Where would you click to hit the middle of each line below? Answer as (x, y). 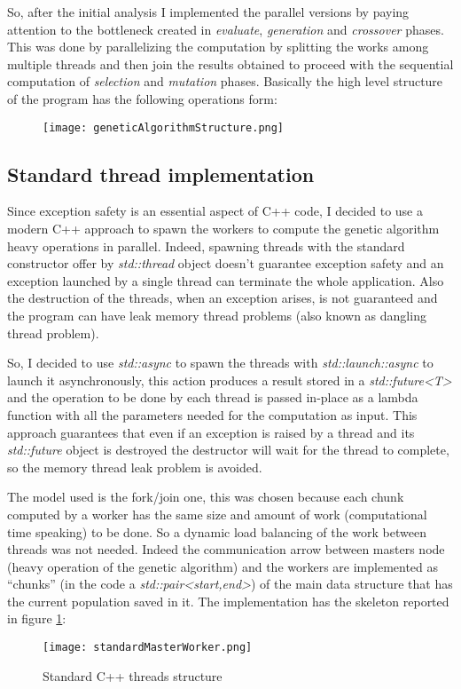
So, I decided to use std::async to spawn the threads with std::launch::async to (220, 363)
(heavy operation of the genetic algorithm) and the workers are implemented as (223, 566)
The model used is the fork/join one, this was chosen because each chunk (206, 497)
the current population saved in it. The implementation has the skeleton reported (228, 601)
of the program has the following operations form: (142, 98)
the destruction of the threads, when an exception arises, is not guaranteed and (223, 298)
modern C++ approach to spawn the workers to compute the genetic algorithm (223, 229)
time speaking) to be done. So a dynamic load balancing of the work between (217, 531)
